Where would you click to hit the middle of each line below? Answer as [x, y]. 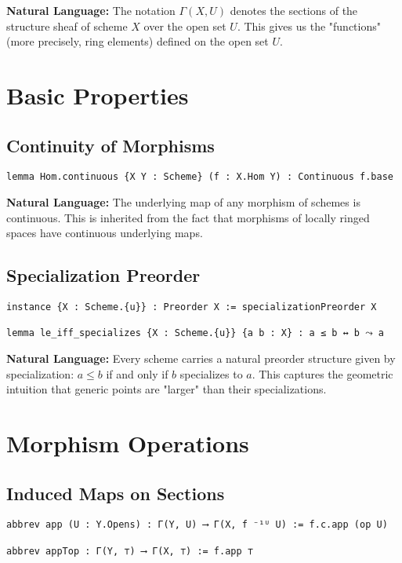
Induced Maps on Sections [116, 493]
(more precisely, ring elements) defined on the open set [138, 41]
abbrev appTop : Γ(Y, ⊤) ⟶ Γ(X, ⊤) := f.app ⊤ [130, 551]
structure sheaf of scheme [67, 26]
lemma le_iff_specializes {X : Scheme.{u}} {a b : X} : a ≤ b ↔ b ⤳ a [195, 333]
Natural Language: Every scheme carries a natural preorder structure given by [201, 358]
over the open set [185, 26]
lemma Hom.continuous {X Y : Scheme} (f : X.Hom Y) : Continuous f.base [200, 177]
